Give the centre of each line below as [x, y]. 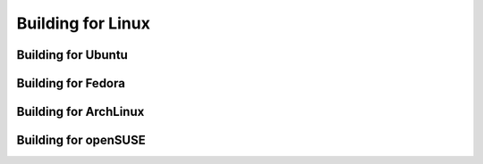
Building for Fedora [71, 83]
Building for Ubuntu [72, 55]
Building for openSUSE [81, 140]
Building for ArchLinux [80, 112]
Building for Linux [84, 23]
